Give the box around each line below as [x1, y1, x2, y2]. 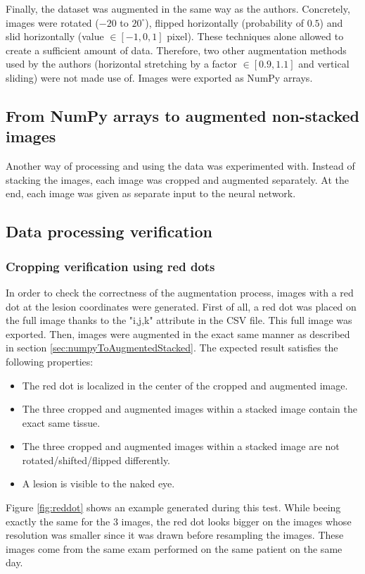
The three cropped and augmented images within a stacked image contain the [22, 401, 357, 416]
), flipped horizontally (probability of [145, 15, 304, 30]
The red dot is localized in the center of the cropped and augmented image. [22, 378, 348, 392]
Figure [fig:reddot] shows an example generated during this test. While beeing [6, 500, 341, 515]
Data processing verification [6, 220, 212, 242]
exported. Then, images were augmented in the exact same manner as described [6, 326, 350, 341]
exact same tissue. [22, 415, 101, 430]
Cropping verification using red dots [6, 257, 215, 275]
